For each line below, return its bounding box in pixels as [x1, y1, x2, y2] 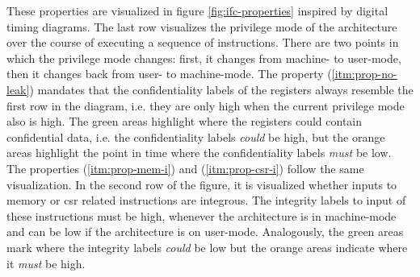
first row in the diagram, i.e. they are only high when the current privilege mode [6, 97, 405, 114]
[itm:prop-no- [331, 65, 397, 82]
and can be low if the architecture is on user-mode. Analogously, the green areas [6, 223, 404, 240]
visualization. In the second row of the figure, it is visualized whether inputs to [6, 176, 397, 192]
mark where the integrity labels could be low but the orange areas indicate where [6, 238, 408, 255]
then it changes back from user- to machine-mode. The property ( [6, 65, 332, 82]
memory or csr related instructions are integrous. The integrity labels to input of [6, 192, 406, 209]
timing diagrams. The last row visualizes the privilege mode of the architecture [6, 18, 397, 35]
